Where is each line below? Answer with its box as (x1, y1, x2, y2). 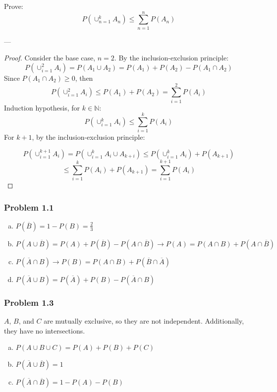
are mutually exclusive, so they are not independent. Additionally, (44, 316, 244, 326)
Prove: (4, 1, 23, 11)
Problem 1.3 (4, 296, 54, 308)
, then (75, 72, 93, 83)
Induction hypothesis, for (4, 102, 80, 112)
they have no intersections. (4, 325, 85, 336)
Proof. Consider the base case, (4, 53, 96, 63)
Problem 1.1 (4, 201, 54, 213)
